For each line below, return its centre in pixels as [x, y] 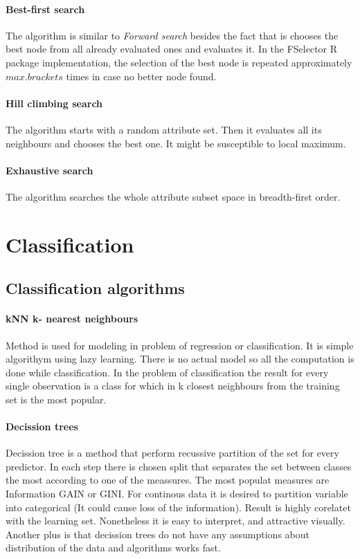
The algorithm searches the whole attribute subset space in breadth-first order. [173, 196]
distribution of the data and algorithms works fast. [113, 548]
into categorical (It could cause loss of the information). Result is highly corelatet [178, 507]
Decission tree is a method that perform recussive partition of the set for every [172, 453]
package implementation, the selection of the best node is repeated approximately [179, 62]
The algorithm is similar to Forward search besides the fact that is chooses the [172, 35]
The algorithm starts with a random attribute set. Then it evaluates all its [164, 129]
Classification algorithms [95, 288]
